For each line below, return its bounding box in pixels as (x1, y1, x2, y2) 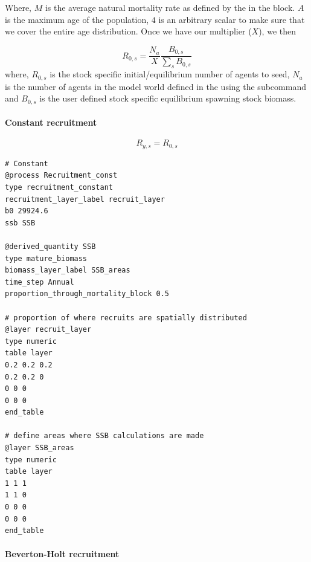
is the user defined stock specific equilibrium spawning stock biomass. (39, 92, 297, 105)
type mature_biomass (5, 254, 88, 263)
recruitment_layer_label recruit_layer (5, 195, 165, 204)
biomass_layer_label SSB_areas (5, 266, 130, 275)
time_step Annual (5, 277, 74, 286)
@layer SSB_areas (5, 444, 74, 453)
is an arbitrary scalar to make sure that (158, 13, 305, 25)
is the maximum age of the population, (5, 13, 149, 25)
